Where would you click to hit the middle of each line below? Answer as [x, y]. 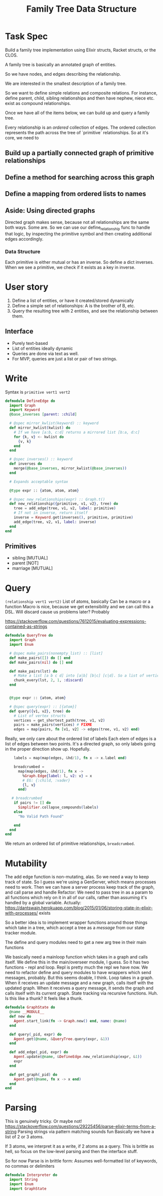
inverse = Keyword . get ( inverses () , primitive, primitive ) [73, 518]
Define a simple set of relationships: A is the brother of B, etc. [73, 305]
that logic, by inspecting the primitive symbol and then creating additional [78, 234]
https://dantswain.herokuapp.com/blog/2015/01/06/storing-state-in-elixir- [79, 908]
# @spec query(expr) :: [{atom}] [43, 707]
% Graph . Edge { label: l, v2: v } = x [57, 776]
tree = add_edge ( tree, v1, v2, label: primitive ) [65, 508]
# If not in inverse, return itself [51, 513]
